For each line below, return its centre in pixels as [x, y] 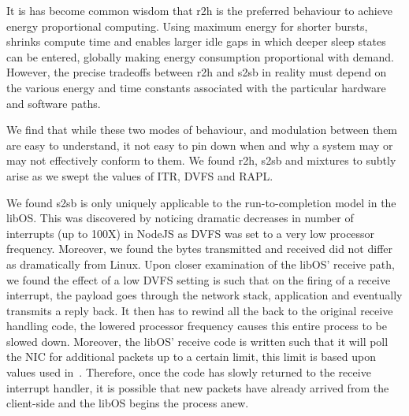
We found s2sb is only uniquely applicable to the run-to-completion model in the [201, 202]
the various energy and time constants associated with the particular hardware [196, 87]
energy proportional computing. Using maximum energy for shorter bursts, [187, 26]
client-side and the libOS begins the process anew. [128, 403]
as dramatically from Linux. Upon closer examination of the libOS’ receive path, [201, 264]
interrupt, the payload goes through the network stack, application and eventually [204, 295]
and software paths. [54, 103]
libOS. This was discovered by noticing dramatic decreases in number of [180, 218]
